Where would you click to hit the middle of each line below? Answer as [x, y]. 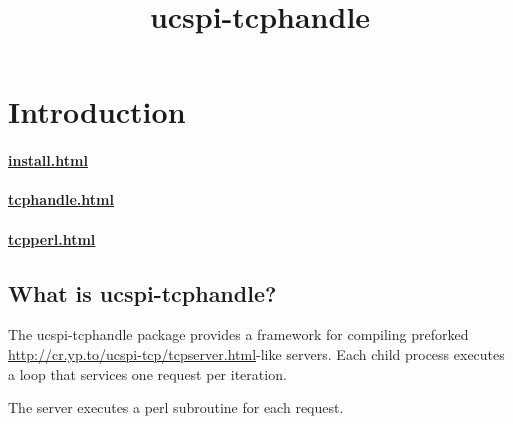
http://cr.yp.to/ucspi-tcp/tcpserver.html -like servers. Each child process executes [256, 353]
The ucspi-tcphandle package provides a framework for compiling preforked [238, 334]
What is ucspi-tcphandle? [142, 292]
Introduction [97, 111]
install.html [48, 160]
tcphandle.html [61, 199]
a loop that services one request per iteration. [147, 373]
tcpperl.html [52, 238]
